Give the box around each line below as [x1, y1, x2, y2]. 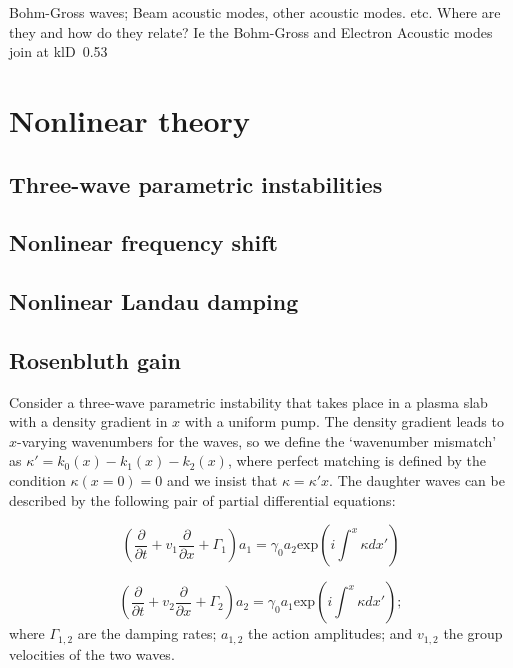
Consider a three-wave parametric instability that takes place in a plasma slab [9, 391, 488, 412]
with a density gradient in [9, 411, 168, 432]
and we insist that [167, 470, 278, 491]
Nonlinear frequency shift [9, 227, 278, 258]
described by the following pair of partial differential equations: [9, 489, 396, 510]
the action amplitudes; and [248, 623, 413, 644]
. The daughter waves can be [329, 470, 505, 491]
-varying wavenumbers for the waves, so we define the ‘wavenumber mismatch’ [17, 430, 497, 451]
